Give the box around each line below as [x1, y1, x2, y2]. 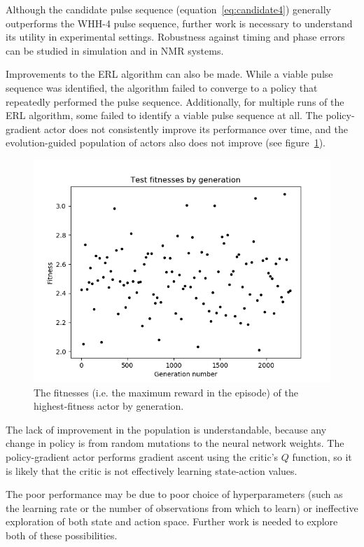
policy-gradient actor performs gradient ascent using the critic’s [6, 449, 279, 464]
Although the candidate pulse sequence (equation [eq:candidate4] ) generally [6, 2, 331, 16]
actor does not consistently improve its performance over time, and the [43, 121, 348, 136]
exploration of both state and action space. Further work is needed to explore [6, 514, 338, 529]
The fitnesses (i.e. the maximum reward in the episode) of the [34, 385, 298, 399]
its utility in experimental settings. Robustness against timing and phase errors [6, 29, 345, 44]
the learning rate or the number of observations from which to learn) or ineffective [6, 500, 358, 515]
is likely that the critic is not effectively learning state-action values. [6, 463, 297, 478]
